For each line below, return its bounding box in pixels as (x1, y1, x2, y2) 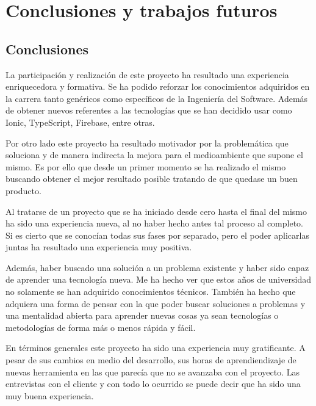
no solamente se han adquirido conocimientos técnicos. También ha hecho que (5, 285, 296, 298)
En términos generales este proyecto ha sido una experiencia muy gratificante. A (5, 341, 306, 354)
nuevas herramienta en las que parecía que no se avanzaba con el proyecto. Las (5, 365, 300, 378)
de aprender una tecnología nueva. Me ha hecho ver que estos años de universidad (5, 273, 311, 286)
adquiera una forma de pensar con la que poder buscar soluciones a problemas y (5, 297, 306, 310)
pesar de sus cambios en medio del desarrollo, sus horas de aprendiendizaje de (5, 353, 296, 366)
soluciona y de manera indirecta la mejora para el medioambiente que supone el (5, 148, 303, 161)
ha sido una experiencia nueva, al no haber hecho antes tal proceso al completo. (5, 217, 303, 230)
